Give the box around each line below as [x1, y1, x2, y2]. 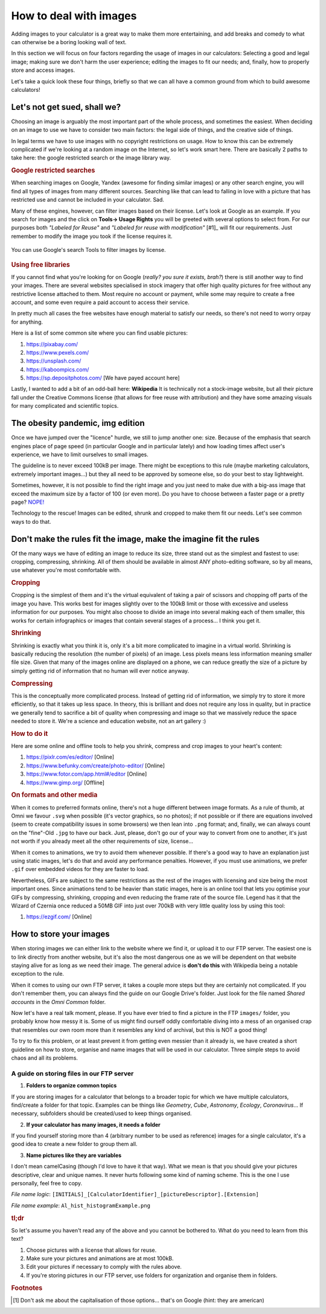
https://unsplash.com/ [26, 357, 81, 365]
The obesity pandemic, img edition [11, 418, 145, 428]
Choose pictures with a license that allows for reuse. [26, 1246, 157, 1254]
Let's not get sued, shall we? [11, 101, 121, 112]
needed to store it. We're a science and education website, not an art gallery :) [11, 718, 206, 725]
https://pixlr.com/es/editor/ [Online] [26, 753, 115, 761]
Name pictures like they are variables [26, 1151, 122, 1159]
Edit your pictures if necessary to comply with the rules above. [26, 1263, 182, 1271]
